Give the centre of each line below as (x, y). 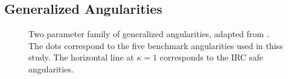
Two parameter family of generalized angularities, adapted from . (149, 34)
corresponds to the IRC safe (211, 57)
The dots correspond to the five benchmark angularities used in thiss (156, 45)
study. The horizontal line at (81, 57)
